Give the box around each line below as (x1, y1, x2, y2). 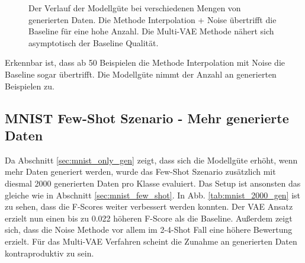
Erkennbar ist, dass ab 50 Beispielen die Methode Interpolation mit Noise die (5, 56, 285, 69)
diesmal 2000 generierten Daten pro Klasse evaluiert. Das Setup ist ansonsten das (5, 177, 301, 189)
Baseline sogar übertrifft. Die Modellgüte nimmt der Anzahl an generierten (5, 68, 277, 80)
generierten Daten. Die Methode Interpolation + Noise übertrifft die (28, 13, 277, 25)
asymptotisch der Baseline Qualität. (28, 36, 159, 49)
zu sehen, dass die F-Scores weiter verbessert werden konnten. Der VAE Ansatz (5, 200, 293, 213)
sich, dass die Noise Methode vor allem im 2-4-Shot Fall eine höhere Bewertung (5, 223, 293, 236)
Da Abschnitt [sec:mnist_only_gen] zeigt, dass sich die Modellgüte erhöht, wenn (5, 153, 298, 166)
